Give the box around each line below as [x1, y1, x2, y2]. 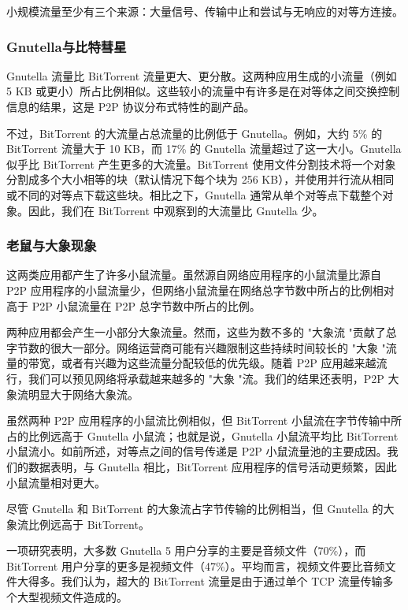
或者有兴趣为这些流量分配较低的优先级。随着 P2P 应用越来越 [61, 355, 376, 371]
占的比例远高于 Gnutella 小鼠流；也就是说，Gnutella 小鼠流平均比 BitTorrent [6, 427, 399, 444]
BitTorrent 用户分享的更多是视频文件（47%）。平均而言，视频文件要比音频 [6, 557, 385, 574]
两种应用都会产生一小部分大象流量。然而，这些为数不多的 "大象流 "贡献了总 [6, 324, 397, 340]
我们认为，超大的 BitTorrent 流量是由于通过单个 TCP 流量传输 [61, 573, 383, 590]
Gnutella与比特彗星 [6, 36, 127, 56]
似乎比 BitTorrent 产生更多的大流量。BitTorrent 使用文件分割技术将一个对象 [6, 155, 396, 172]
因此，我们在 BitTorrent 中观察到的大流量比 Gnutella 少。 [28, 202, 324, 218]
